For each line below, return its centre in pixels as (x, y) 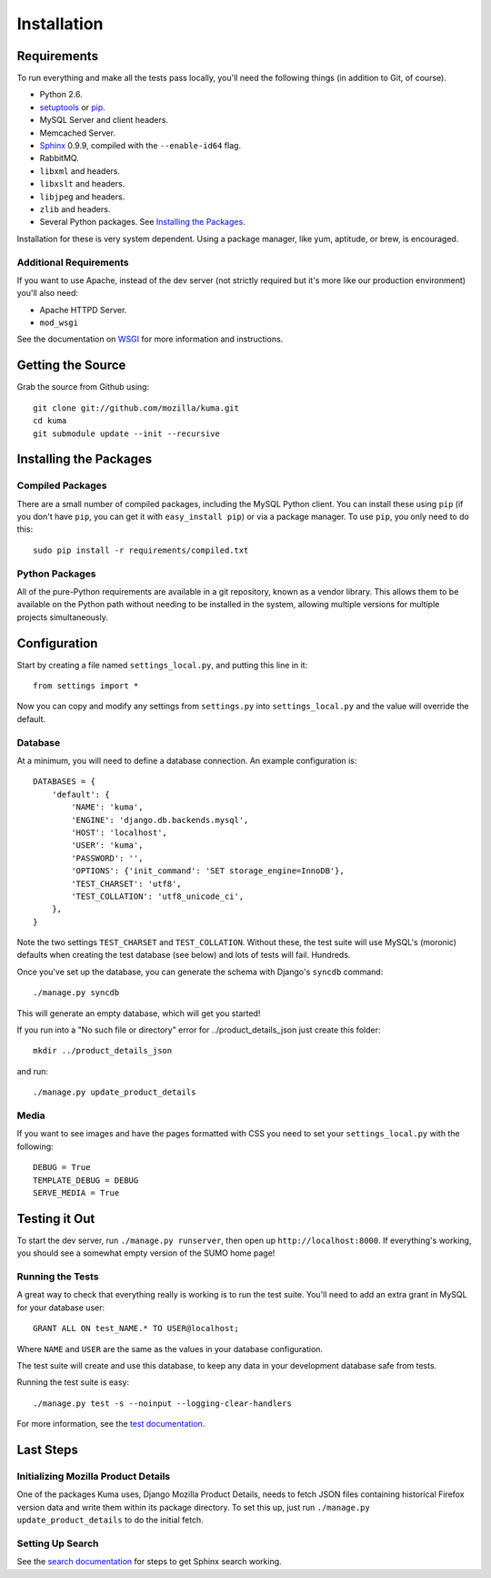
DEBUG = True (62, 1167)
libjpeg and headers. (82, 197)
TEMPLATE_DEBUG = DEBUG (86, 1180)
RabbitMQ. (59, 158)
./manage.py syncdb (76, 993)
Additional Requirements (73, 262)
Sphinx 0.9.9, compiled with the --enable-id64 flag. (140, 146)
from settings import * (86, 686)
